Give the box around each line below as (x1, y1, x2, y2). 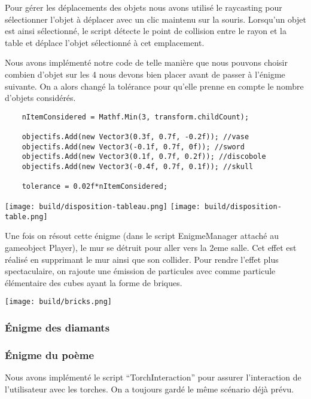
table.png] (5, 212, 48, 221)
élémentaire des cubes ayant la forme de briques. (5, 276, 182, 288)
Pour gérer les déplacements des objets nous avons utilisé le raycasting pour (5, 1, 282, 13)
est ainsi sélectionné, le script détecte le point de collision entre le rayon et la (5, 24, 286, 37)
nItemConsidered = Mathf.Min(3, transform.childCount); (22, 112, 249, 121)
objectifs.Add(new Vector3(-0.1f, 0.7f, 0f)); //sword (22, 142, 245, 151)
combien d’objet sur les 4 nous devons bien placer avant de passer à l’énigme (5, 67, 285, 80)
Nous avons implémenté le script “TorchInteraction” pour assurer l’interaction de (5, 371, 301, 383)
